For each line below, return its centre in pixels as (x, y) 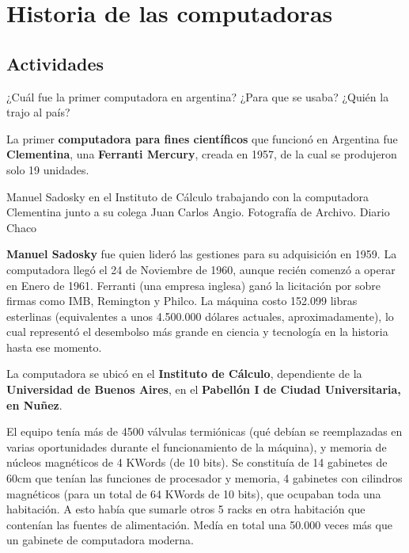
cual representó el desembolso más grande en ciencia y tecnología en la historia (197, 332)
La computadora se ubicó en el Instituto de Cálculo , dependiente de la (184, 374)
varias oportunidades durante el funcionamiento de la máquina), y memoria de (197, 446)
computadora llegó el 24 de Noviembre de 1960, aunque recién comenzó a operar (201, 269)
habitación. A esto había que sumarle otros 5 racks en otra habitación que (186, 509)
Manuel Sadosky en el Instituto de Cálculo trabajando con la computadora (187, 196)
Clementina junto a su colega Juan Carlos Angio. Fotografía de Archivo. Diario (198, 212)
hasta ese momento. (54, 347)
